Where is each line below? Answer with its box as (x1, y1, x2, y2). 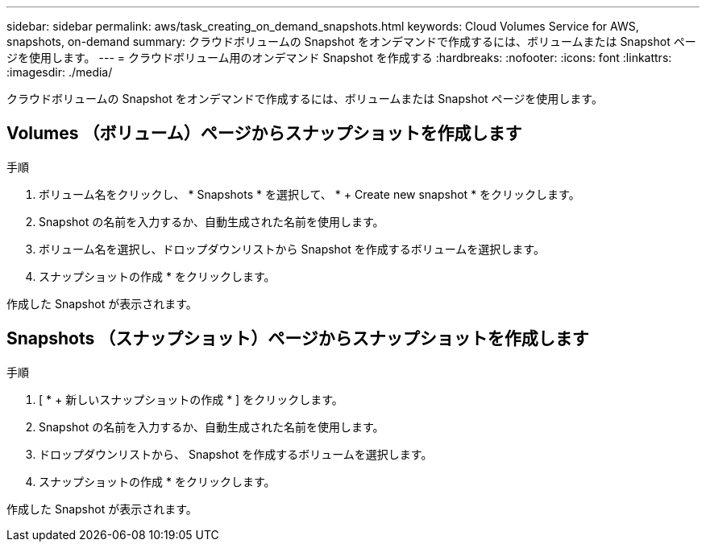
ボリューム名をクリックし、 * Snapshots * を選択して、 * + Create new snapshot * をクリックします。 (39, 187, 580, 201)
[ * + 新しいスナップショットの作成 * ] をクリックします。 (39, 392, 343, 406)
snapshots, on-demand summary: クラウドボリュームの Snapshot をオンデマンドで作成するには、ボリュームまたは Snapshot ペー (6, 35, 696, 48)
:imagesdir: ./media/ (6, 65, 113, 79)
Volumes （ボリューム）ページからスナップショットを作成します (6, 123, 522, 144)
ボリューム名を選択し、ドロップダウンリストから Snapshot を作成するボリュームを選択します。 (39, 241, 545, 256)
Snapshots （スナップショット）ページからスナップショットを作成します (6, 328, 589, 349)
